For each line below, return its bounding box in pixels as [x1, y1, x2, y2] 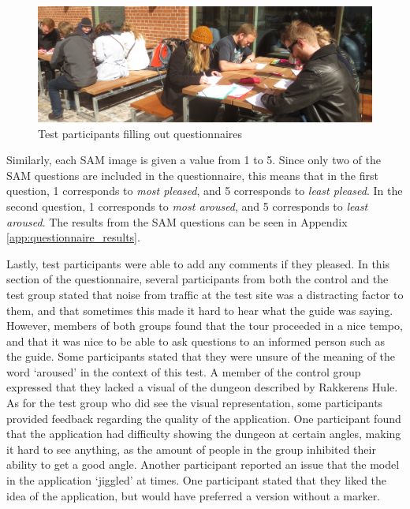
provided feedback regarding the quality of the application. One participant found [6, 410, 401, 426]
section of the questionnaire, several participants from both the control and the [6, 271, 389, 287]
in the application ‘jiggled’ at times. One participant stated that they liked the [6, 472, 387, 488]
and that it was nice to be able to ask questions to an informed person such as [6, 332, 386, 349]
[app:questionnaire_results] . [6, 229, 140, 245]
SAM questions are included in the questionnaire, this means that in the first [6, 167, 378, 183]
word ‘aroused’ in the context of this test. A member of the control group [6, 363, 361, 380]
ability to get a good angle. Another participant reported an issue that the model [6, 456, 400, 473]
